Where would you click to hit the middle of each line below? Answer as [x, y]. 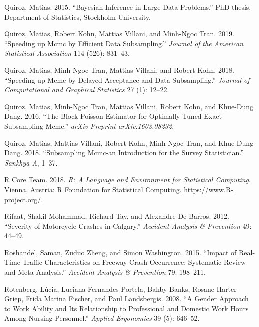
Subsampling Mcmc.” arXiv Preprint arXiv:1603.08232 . [89, 126]
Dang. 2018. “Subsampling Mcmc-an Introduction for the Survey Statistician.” [124, 153]
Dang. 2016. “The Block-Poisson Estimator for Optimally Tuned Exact [113, 116]
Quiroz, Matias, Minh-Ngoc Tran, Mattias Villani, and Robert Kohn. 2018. [119, 69]
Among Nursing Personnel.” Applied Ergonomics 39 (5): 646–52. [102, 318]
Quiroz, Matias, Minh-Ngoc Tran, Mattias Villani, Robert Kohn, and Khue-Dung [129, 106]
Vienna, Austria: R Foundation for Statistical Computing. [93, 189]
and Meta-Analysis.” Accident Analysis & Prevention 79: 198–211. [105, 272]
